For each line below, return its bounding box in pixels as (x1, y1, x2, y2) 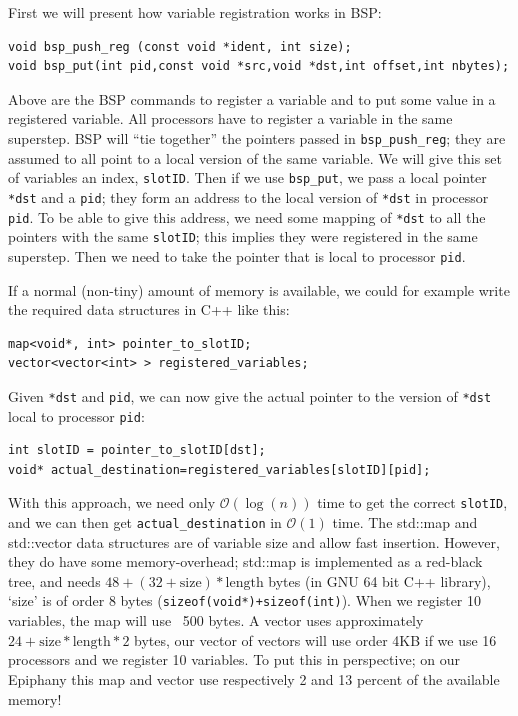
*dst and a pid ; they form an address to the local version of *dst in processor (8, 186, 489, 207)
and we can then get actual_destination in (8, 512, 282, 533)
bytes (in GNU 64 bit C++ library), (268, 570, 491, 591)
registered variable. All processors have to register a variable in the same (8, 108, 453, 129)
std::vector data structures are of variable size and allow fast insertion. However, (8, 531, 500, 552)
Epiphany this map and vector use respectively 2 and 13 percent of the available (8, 668, 500, 689)
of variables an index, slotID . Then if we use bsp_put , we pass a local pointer (8, 167, 487, 188)
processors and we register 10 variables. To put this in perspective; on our (8, 649, 460, 670)
